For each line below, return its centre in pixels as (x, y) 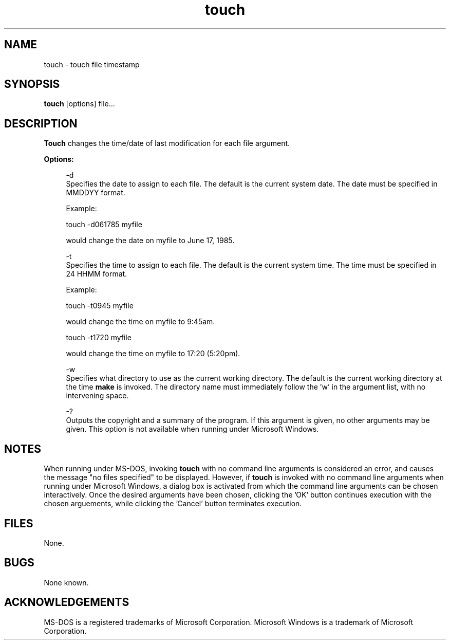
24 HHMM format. (97, 274)
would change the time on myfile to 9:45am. (140, 322)
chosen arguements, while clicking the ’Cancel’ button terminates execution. (173, 504)
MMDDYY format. (96, 193)
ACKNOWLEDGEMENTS (67, 602)
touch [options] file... (79, 104)
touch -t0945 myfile (100, 306)
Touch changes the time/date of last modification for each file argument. (167, 143)
